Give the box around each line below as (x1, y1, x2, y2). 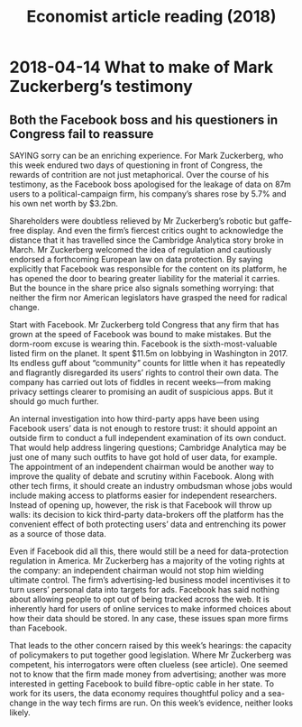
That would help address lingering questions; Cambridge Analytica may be (9, 442, 287, 453)
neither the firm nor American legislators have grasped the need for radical (9, 292, 288, 303)
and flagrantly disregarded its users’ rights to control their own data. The (9, 367, 279, 378)
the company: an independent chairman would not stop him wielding (9, 566, 264, 575)
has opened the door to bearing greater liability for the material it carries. (9, 273, 280, 283)
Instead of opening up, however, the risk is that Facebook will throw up (9, 500, 272, 511)
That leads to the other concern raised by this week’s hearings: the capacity (9, 640, 292, 650)
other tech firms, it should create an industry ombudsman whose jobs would (9, 481, 293, 491)
